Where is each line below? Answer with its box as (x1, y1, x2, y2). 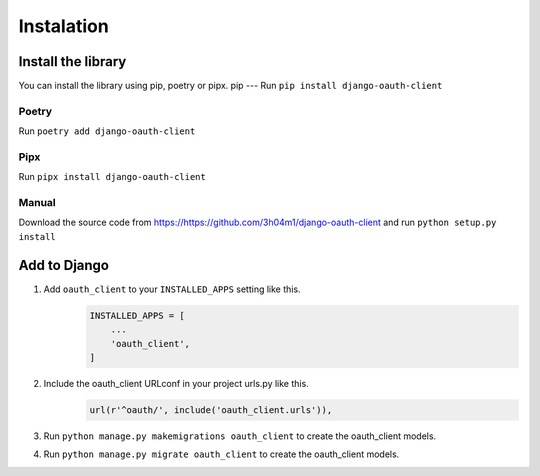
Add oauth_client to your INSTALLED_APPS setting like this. (43, 283, 301, 295)
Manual (18, 196, 57, 210)
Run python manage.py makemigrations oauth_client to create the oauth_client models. (43, 430, 437, 442)
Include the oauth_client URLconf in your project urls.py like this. (43, 377, 309, 389)
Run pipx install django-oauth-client (18, 171, 207, 183)
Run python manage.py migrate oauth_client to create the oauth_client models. (43, 448, 400, 460)
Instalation (18, 15, 109, 37)
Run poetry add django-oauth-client (18, 125, 196, 137)
